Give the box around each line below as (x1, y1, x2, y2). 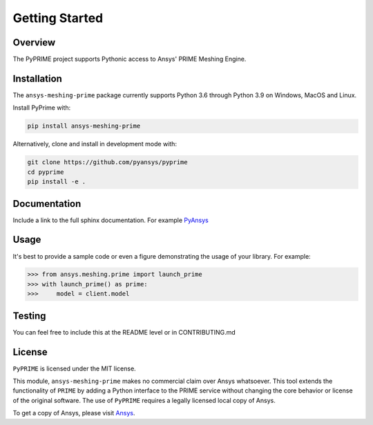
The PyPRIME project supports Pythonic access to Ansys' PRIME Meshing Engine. (12, 55, 247, 63)
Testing (12, 310, 46, 322)
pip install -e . (27, 178, 86, 186)
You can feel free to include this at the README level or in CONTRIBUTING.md (12, 328, 236, 336)
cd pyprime (27, 168, 64, 176)
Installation (12, 72, 62, 84)
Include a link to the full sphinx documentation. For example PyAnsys (12, 216, 209, 224)
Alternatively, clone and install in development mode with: (12, 140, 178, 148)
